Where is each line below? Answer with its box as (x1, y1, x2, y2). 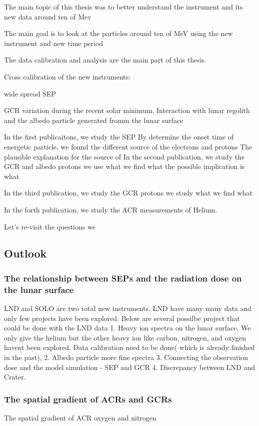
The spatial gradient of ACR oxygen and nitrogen (4, 412, 156, 422)
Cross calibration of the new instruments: (4, 71, 131, 81)
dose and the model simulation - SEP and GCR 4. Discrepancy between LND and (4, 361, 255, 372)
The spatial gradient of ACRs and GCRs (4, 392, 172, 405)
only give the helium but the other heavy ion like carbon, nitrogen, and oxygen (4, 332, 246, 342)
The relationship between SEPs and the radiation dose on (4, 271, 242, 284)
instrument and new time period (4, 37, 103, 48)
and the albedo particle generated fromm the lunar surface (4, 114, 183, 125)
